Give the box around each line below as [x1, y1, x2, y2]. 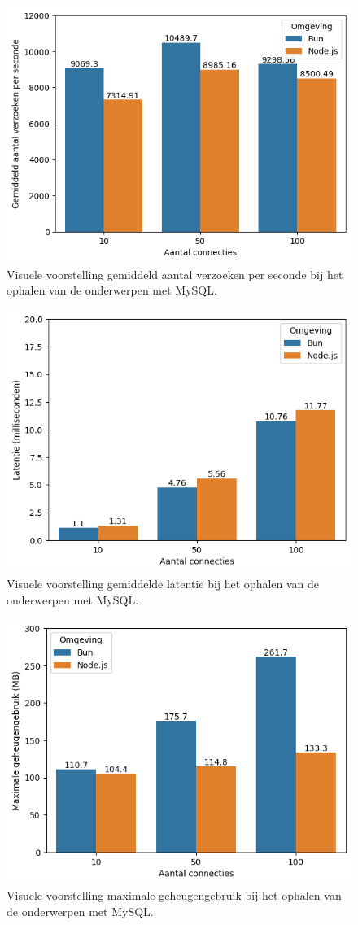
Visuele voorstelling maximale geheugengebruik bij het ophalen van [7, 887, 342, 904]
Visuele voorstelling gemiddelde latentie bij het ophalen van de [7, 575, 320, 592]
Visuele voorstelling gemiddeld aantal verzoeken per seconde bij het [7, 265, 343, 282]
